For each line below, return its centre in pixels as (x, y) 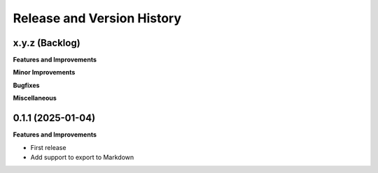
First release (48, 147)
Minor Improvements (44, 73)
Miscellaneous (35, 98)
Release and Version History (97, 18)
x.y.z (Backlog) (47, 43)
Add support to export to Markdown (82, 157)
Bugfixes (26, 85)
